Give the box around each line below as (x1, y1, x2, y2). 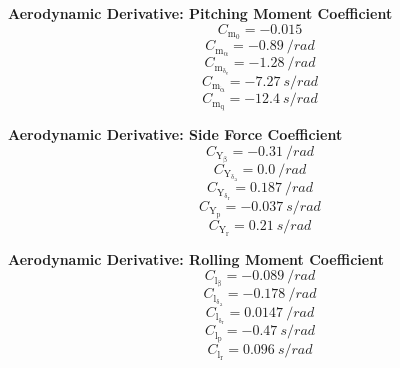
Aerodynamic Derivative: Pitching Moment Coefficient (8, 3, 393, 23)
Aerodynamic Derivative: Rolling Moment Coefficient (8, 248, 384, 269)
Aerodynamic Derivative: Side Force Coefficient (8, 123, 343, 144)
